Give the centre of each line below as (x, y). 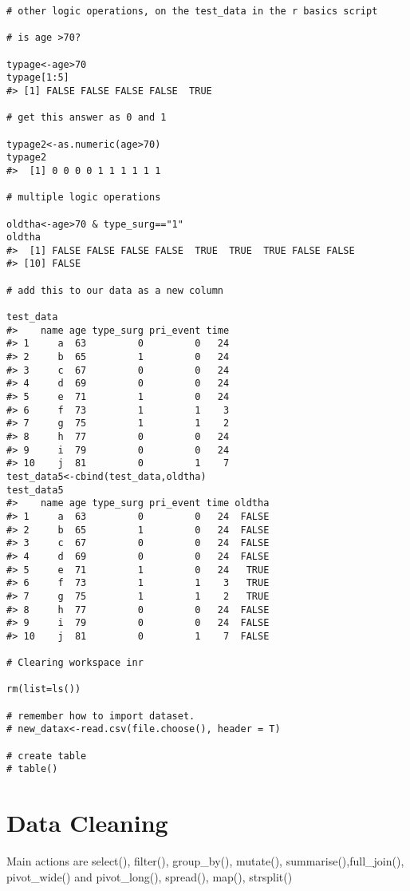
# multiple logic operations (84, 198)
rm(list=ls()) (44, 689)
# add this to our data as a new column (115, 290)
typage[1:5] (38, 78)
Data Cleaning (87, 823)
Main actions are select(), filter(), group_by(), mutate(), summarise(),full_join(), (205, 861)
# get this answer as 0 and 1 (87, 118)
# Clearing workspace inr (75, 663)
